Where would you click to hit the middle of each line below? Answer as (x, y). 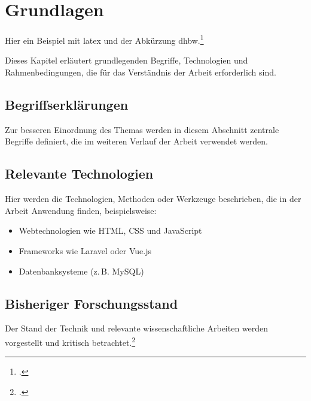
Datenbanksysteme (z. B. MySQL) (81, 271)
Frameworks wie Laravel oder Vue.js (85, 250)
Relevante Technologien (79, 174)
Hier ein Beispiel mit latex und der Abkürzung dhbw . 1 (104, 39)
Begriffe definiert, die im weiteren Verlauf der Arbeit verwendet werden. (136, 141)
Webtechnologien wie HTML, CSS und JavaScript (110, 230)
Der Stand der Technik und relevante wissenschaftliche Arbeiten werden (137, 328)
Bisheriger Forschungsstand (92, 303)
